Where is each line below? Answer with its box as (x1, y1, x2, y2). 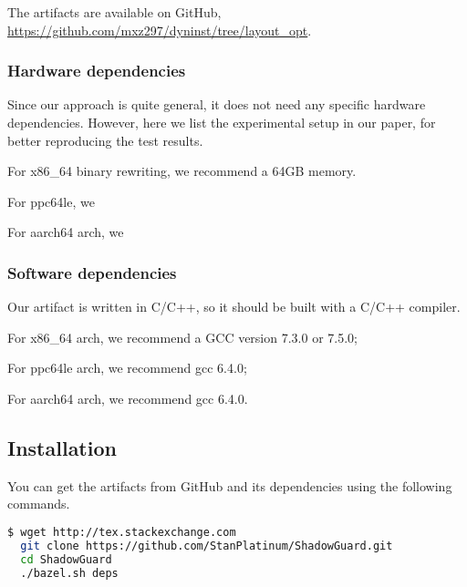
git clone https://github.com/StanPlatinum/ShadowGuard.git (20, 539, 393, 552)
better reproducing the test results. (7, 130, 203, 149)
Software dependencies (7, 261, 177, 283)
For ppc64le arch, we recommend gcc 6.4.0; (7, 358, 247, 377)
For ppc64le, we (7, 191, 95, 211)
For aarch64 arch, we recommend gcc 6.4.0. (7, 388, 248, 407)
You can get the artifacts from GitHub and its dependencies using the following (7, 476, 452, 495)
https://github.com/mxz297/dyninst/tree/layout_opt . (7, 20, 312, 39)
